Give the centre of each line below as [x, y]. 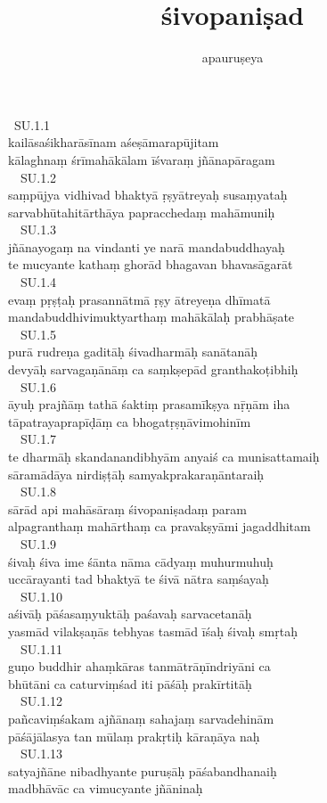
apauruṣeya [233, 57]
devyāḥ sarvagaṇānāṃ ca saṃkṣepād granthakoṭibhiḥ [153, 369]
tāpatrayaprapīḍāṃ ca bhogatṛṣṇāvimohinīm [130, 421]
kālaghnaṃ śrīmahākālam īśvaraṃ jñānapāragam [142, 159]
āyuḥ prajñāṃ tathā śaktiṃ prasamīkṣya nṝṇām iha [149, 404]
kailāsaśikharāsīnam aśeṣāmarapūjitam [114, 142]
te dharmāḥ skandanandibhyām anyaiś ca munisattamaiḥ [164, 456]
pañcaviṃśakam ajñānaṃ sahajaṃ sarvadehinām [141, 718]
